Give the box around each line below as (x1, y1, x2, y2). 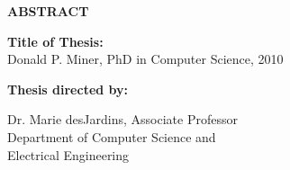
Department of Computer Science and (7, 127, 216, 146)
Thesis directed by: (7, 79, 129, 98)
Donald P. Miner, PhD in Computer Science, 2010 (7, 49, 284, 68)
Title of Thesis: (7, 31, 104, 50)
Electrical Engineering (7, 145, 130, 164)
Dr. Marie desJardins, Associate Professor (7, 110, 238, 129)
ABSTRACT (7, 2, 89, 20)
